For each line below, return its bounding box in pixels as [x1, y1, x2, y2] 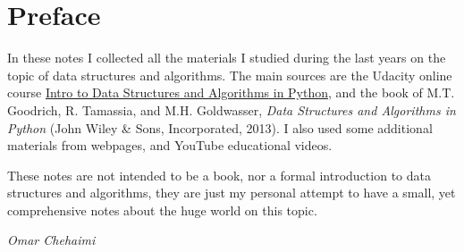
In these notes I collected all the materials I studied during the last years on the [7, 48, 446, 67]
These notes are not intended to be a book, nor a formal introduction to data [7, 165, 431, 184]
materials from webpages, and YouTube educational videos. [7, 136, 333, 155]
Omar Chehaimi [7, 231, 96, 249]
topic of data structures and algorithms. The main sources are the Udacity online [7, 65, 452, 84]
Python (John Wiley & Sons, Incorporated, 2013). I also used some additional [7, 118, 433, 137]
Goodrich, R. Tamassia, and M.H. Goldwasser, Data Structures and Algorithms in [7, 100, 456, 119]
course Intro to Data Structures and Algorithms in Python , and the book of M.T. [7, 83, 455, 102]
